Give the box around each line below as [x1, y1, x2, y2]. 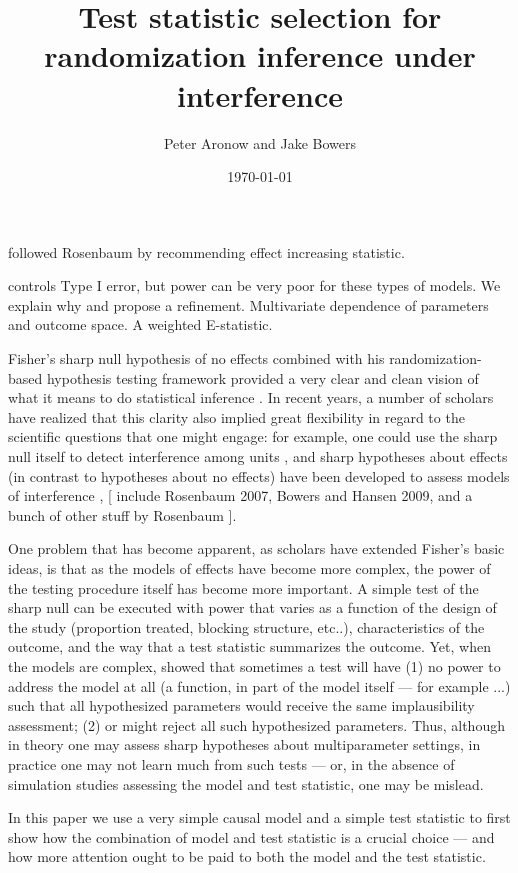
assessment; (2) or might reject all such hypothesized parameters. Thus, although [8, 714, 505, 735]
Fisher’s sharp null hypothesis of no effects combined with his [8, 348, 385, 369]
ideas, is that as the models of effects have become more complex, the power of [8, 558, 491, 578]
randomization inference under [44, 35, 476, 76]
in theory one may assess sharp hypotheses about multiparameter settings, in [8, 734, 481, 755]
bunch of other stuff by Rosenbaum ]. [8, 504, 237, 525]
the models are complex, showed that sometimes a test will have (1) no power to [8, 655, 501, 676]
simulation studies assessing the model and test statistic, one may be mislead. [8, 773, 484, 794]
